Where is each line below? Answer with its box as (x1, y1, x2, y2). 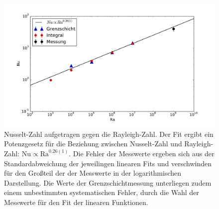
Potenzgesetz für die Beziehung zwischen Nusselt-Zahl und (4, 138, 182, 149)
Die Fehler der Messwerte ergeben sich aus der (73, 148, 215, 158)
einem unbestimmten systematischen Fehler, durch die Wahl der (4, 187, 199, 198)
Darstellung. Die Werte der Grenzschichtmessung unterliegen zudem (4, 177, 212, 188)
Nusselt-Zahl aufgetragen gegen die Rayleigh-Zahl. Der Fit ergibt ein (4, 128, 214, 139)
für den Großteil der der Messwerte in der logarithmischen (4, 168, 182, 178)
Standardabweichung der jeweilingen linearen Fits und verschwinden (4, 158, 212, 168)
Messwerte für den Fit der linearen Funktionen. (4, 197, 148, 207)
